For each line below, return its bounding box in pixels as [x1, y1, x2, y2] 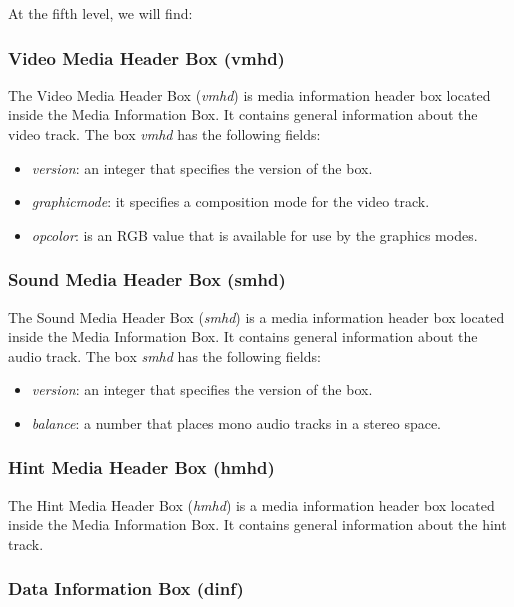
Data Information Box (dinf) [8, 576, 244, 601]
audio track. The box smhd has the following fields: [8, 345, 321, 366]
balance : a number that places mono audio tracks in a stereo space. [31, 412, 442, 433]
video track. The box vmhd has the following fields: [8, 124, 321, 144]
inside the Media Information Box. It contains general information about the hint [8, 514, 507, 535]
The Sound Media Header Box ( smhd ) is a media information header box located [8, 306, 505, 327]
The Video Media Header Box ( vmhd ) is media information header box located [8, 84, 491, 105]
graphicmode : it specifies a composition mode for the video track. [31, 191, 430, 212]
